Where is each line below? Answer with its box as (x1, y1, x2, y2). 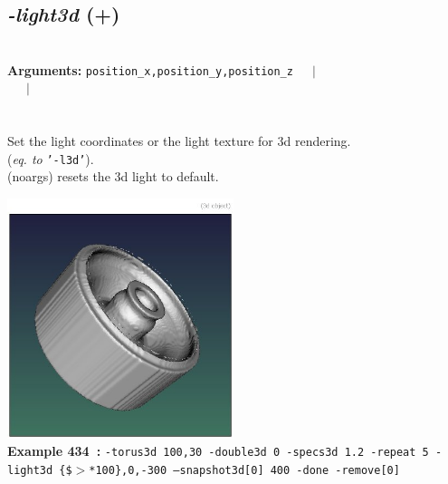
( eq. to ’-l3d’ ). (7, 149, 94, 168)
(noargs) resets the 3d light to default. (7, 167, 219, 186)
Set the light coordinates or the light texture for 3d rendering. (7, 131, 351, 150)
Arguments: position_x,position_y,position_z (7, 60, 293, 79)
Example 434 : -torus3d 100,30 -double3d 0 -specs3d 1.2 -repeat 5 (7, 441, 429, 460)
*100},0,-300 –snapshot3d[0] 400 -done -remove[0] (89, 463, 400, 477)
